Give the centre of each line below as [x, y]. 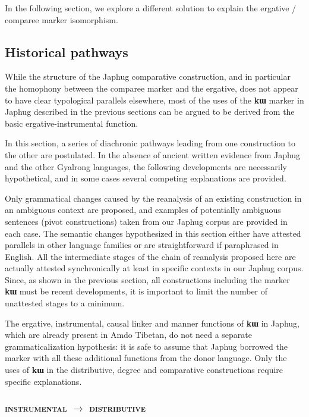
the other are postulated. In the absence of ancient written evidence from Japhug [153, 154]
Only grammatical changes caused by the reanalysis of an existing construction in [153, 198]
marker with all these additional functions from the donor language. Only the [146, 358]
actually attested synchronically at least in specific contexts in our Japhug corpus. [154, 268]
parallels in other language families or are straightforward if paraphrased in [142, 245]
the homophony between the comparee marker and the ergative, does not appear [152, 88]
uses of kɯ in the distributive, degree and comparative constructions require [144, 370]
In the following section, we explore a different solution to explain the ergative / [151, 8]
